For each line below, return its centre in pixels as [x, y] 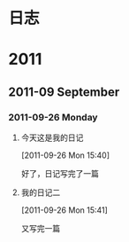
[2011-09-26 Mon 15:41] [64, 210]
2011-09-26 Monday [53, 117]
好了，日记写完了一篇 [60, 174]
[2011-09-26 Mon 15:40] [65, 155]
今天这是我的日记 [52, 137]
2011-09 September [64, 92]
